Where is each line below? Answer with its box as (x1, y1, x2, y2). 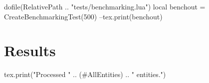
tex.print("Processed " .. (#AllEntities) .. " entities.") (4, 69, 166, 80)
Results (4, 40, 56, 61)
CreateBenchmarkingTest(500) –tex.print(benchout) (4, 11, 163, 21)
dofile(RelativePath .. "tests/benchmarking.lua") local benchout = (4, 1, 206, 11)
